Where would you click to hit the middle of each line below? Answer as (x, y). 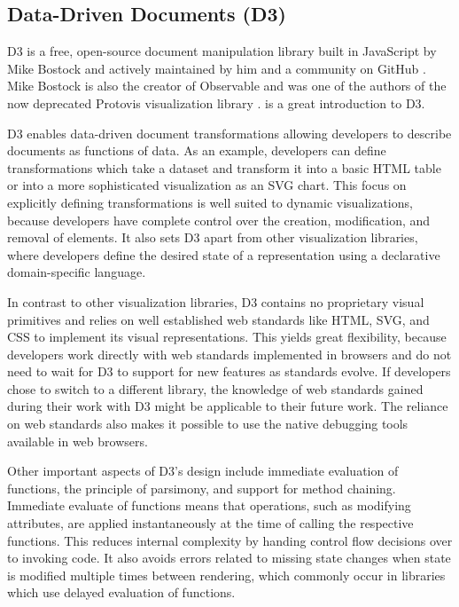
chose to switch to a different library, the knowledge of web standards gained (215, 388)
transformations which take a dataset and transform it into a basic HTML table (224, 167)
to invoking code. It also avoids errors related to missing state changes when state (229, 558)
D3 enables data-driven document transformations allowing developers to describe (229, 133)
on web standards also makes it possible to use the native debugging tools (208, 424)
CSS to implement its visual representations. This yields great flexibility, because (227, 337)
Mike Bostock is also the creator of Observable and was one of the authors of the (227, 86)
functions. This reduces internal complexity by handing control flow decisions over (230, 540)
